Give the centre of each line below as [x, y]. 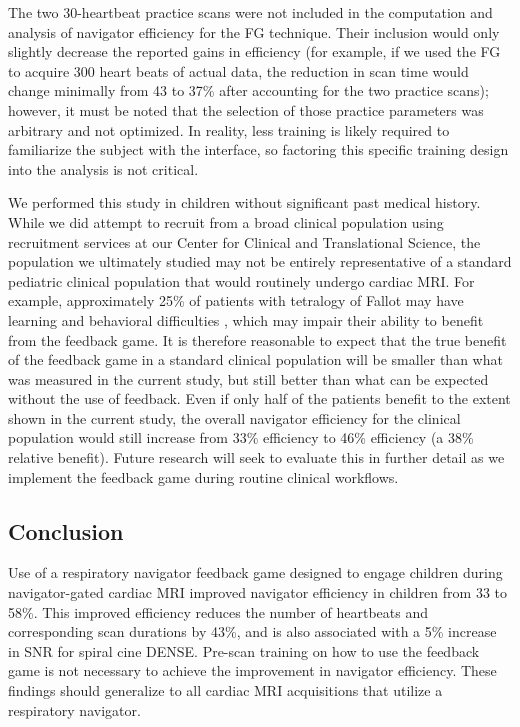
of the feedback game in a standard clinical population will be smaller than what [255, 359]
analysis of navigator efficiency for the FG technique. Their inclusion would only [254, 31]
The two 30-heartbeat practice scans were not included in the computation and [250, 12]
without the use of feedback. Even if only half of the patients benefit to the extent [259, 398]
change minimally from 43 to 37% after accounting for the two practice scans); [248, 90]
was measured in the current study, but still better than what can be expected [248, 378]
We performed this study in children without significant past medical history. [244, 202]
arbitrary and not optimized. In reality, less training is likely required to [229, 129]
